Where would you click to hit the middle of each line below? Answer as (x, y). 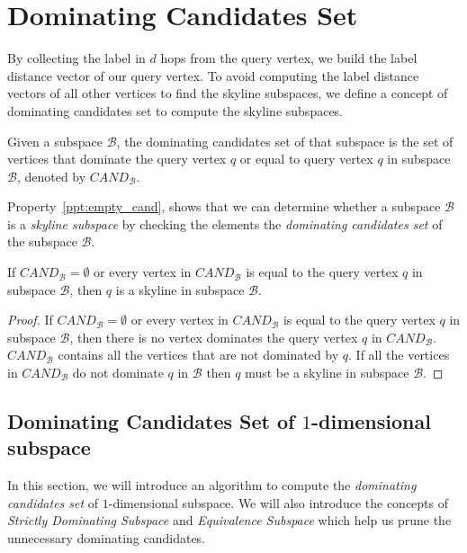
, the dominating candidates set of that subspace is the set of (285, 141)
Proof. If (30, 320)
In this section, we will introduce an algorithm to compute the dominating (212, 485)
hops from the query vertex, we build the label (289, 58)
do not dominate (118, 373)
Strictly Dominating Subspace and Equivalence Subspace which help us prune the (229, 520)
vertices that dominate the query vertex (117, 159)
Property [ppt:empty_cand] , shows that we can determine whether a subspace (224, 206)
